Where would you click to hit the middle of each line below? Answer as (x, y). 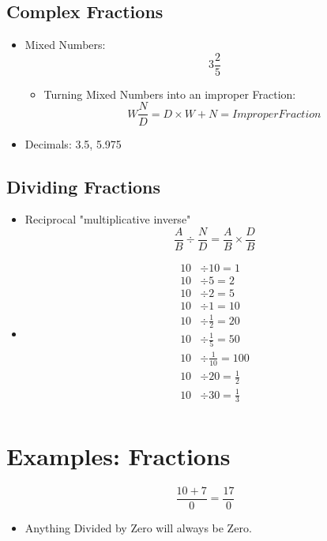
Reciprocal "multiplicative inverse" (108, 219)
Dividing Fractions (84, 186)
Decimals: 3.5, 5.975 (73, 143)
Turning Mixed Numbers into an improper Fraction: (170, 94)
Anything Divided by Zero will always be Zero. (138, 527)
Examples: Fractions (118, 455)
